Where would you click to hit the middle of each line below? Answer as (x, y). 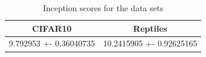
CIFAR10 (52, 28)
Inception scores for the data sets (103, 8)
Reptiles (150, 28)
